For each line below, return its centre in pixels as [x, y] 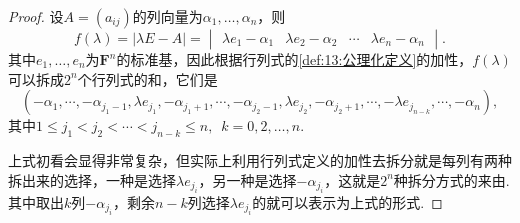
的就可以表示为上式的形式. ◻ [347, 201]
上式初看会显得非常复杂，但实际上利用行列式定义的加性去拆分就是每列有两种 [260, 159]
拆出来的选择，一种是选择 [92, 179]
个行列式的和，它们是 [147, 78]
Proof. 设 [36, 16]
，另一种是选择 [247, 179]
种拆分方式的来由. [451, 179]
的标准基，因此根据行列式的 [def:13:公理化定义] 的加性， [294, 59]
